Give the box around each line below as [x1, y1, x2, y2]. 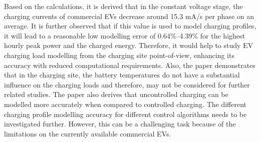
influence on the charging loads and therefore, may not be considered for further [4, 79, 250, 89]
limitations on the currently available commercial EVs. [4, 128, 171, 138]
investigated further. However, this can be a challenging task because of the [4, 118, 236, 129]
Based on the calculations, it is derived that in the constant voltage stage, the [4, 1, 243, 11]
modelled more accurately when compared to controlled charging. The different [4, 98, 246, 109]
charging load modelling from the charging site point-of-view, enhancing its [4, 49, 234, 60]
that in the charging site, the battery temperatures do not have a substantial [4, 69, 240, 80]
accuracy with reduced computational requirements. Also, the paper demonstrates [4, 59, 255, 70]
